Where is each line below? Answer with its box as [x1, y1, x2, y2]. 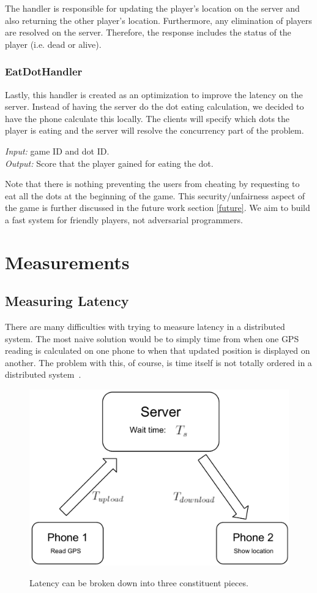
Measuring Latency [5, 291, 129, 310]
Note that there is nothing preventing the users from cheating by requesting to [5, 177, 300, 190]
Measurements [5, 249, 130, 274]
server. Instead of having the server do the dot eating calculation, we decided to [5, 100, 304, 113]
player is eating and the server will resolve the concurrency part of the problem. [5, 124, 304, 137]
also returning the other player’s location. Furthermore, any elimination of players [5, 13, 312, 26]
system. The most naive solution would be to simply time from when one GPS [5, 332, 299, 345]
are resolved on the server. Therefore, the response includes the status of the [5, 26, 291, 39]
